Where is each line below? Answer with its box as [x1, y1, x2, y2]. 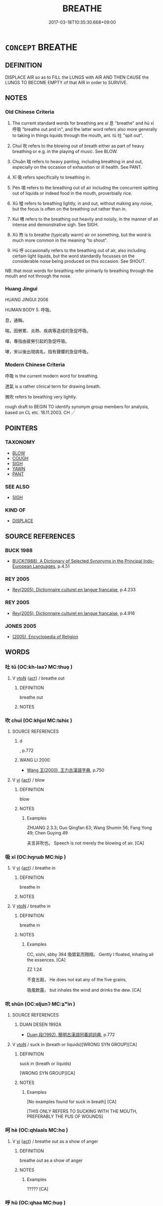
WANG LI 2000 [19, 757, 50, 763]
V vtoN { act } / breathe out [12, 675, 65, 681]
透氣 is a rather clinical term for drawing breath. [5, 383, 101, 389]
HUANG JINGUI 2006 [5, 296, 48, 303]
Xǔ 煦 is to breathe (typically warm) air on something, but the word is [12, 232, 151, 238]
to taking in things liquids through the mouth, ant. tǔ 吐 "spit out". [12, 132, 143, 138]
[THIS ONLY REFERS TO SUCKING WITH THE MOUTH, [26, 1108, 138, 1114]
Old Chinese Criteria [5, 109, 55, 116]
